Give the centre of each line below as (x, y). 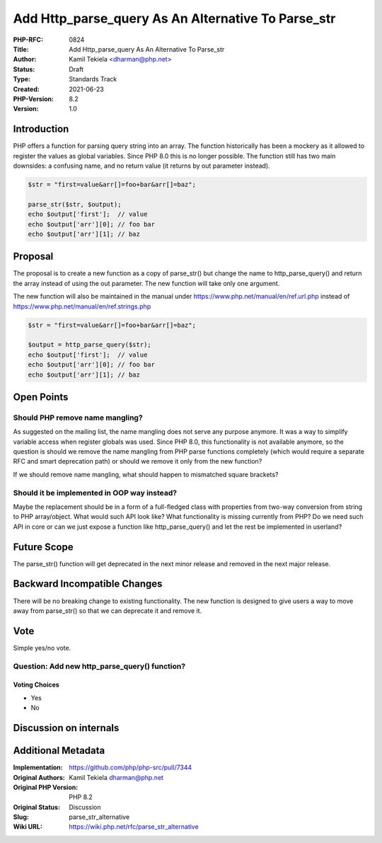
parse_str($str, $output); (75, 204)
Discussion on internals (66, 728)
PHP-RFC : (28, 40)
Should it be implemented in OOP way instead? (95, 493)
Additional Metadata (59, 751)
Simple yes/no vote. (42, 648)
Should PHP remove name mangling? (78, 418)
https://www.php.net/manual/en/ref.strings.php (82, 306)
